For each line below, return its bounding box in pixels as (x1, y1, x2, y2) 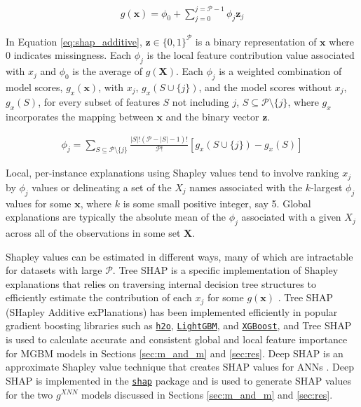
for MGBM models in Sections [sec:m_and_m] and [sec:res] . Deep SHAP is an (6, 345, 343, 360)
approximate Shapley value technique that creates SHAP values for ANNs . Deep (6, 359, 354, 374)
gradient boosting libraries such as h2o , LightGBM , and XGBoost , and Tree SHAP (6, 318, 352, 333)
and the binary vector (165, 109, 259, 123)
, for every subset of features (38, 94, 160, 109)
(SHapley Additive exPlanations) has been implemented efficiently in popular (6, 304, 338, 319)
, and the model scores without (198, 80, 332, 95)
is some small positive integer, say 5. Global (123, 195, 311, 210)
